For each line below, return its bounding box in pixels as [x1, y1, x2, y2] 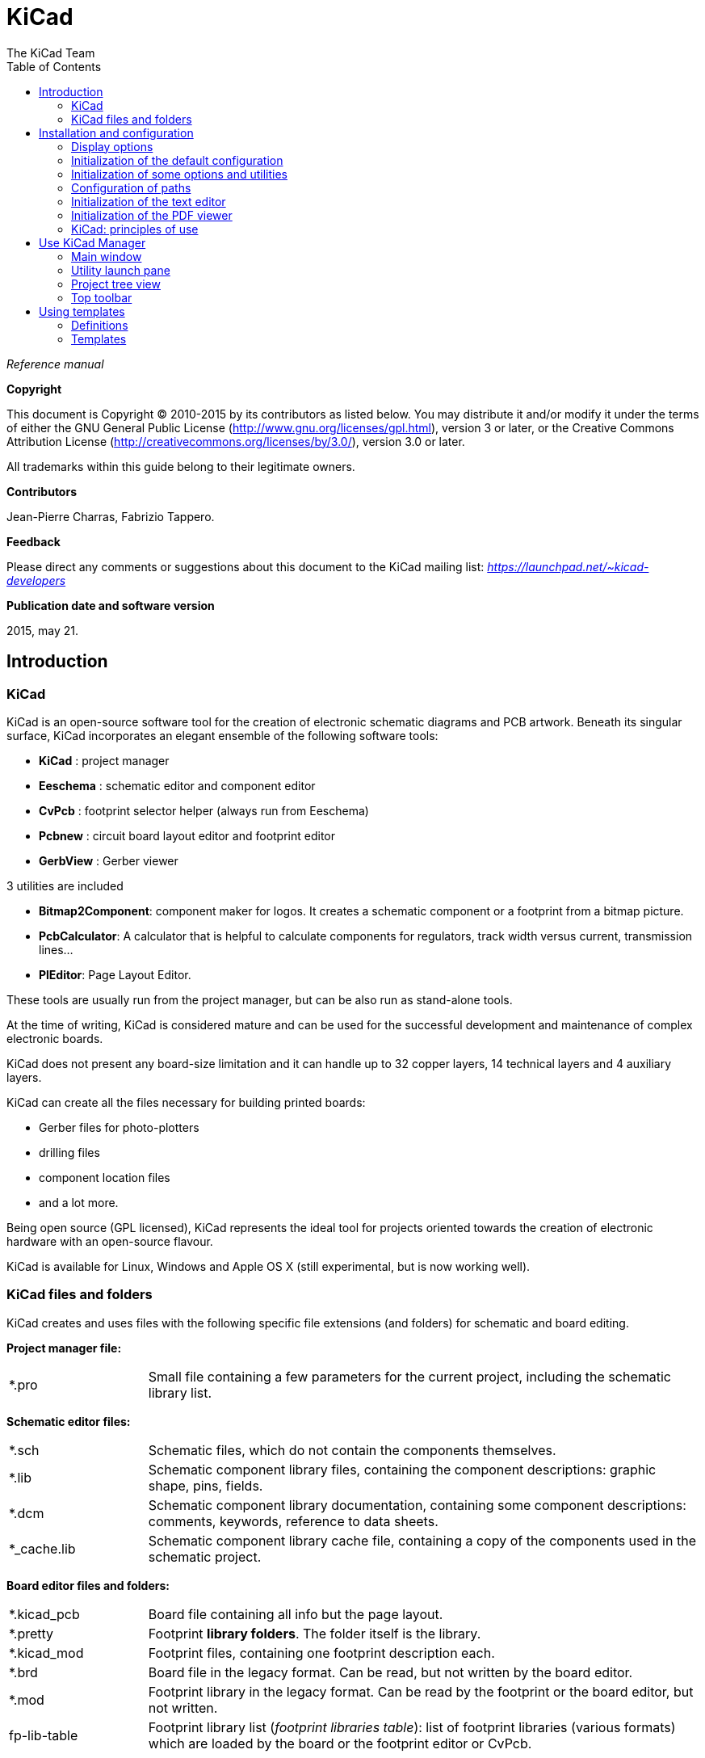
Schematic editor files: [6, 1414, 131, 1428]
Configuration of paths [71, 180, 191, 195]
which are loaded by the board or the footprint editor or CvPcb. [148, 1735, 532, 1752]
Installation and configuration [39, 125, 194, 140]
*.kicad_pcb [9, 1605, 80, 1622]
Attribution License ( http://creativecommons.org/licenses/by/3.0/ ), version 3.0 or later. [6, 434, 465, 448]
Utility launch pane [71, 263, 170, 277]
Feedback [6, 534, 61, 549]
